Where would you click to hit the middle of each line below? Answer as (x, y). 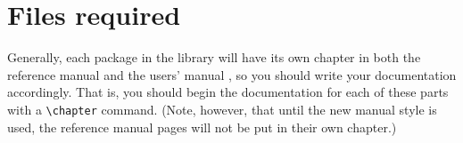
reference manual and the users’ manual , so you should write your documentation (232, 74)
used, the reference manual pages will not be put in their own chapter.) (202, 127)
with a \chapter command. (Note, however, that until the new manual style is (222, 109)
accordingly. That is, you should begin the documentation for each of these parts (228, 92)
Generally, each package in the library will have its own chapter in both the (214, 57)
